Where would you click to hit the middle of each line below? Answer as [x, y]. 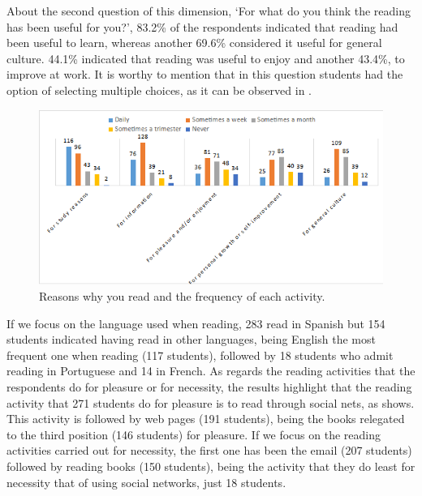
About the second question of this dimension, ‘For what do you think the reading [209, 11]
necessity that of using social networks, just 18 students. [146, 482]
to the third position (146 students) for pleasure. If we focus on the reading [194, 434]
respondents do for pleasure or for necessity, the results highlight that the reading [209, 387]
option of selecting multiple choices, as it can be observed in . [159, 90]
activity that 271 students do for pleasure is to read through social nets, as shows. [211, 402]
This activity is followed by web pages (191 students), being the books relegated [206, 419]
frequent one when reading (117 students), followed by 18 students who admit [200, 355]
